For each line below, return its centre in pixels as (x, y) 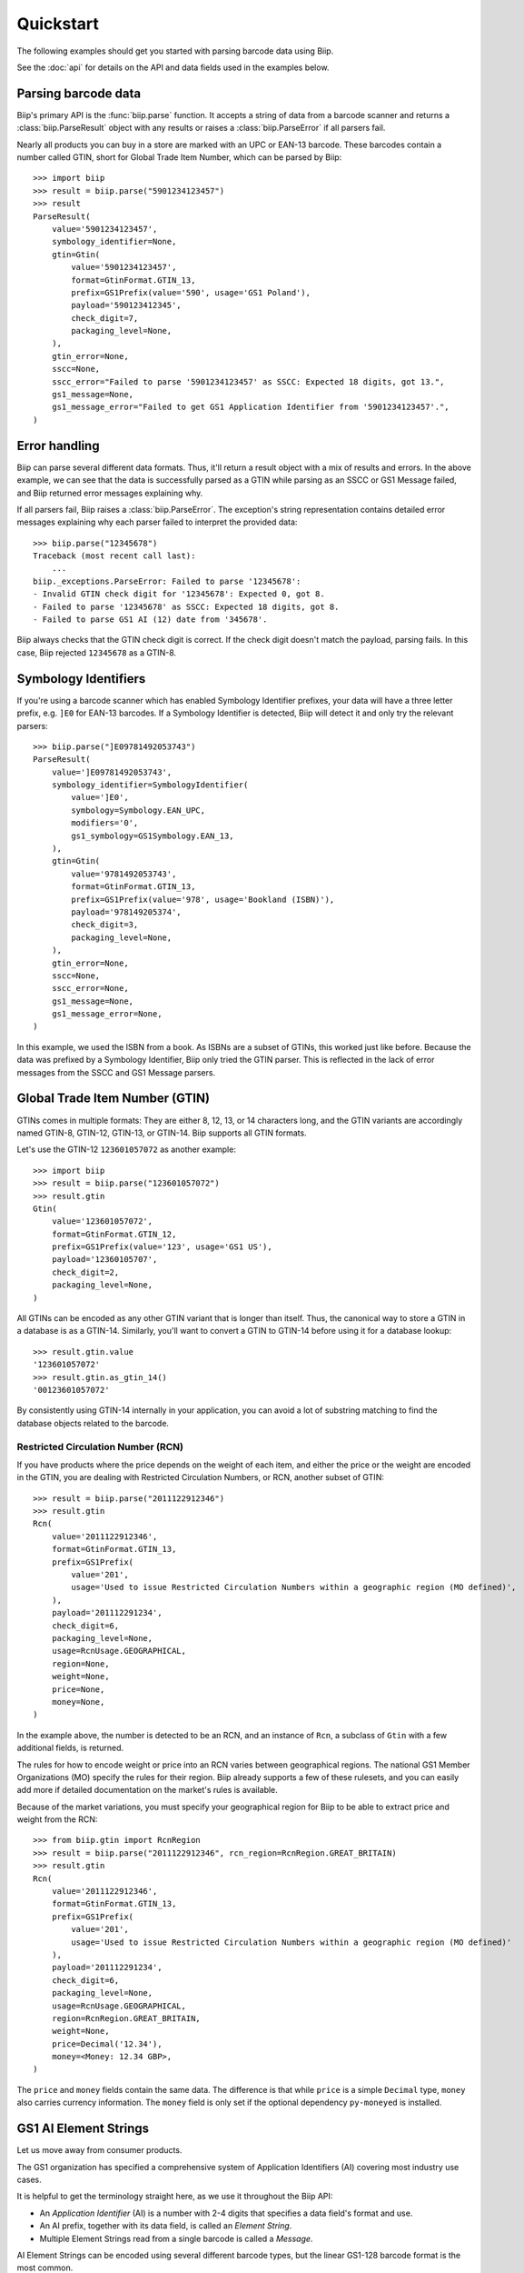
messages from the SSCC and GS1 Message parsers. (116, 1072)
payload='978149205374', (126, 912)
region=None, (80, 1663)
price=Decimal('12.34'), (107, 2044)
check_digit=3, (105, 925)
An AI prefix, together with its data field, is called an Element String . (166, 2226)
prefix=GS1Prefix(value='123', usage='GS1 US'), (162, 1247)
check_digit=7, (105, 318)
